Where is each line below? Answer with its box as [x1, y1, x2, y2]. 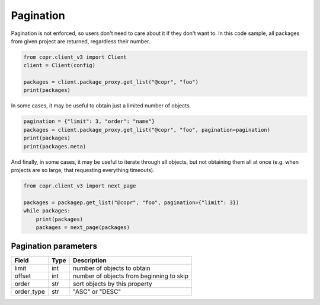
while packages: [23, 208, 71, 214]
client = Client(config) [23, 62, 96, 69]
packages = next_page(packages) [36, 224, 130, 231]
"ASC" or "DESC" [73, 288, 121, 296]
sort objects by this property [73, 279, 152, 288]
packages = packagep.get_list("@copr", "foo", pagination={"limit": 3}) [23, 199, 239, 206]
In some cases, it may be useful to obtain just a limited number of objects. [11, 102, 191, 109]
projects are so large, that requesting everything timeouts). [11, 167, 155, 173]
